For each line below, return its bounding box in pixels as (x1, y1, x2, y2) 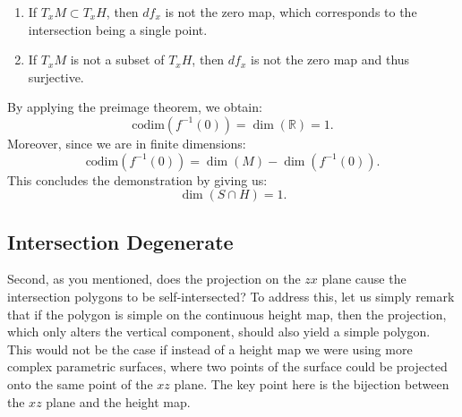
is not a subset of (70, 50, 165, 69)
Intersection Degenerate (7, 227, 234, 255)
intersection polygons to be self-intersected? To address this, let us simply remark (7, 286, 455, 305)
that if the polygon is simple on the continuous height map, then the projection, (7, 304, 447, 323)
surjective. (28, 67, 84, 86)
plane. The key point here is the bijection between (174, 374, 449, 393)
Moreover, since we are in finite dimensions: (7, 133, 246, 152)
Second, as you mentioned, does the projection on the (7, 269, 301, 288)
